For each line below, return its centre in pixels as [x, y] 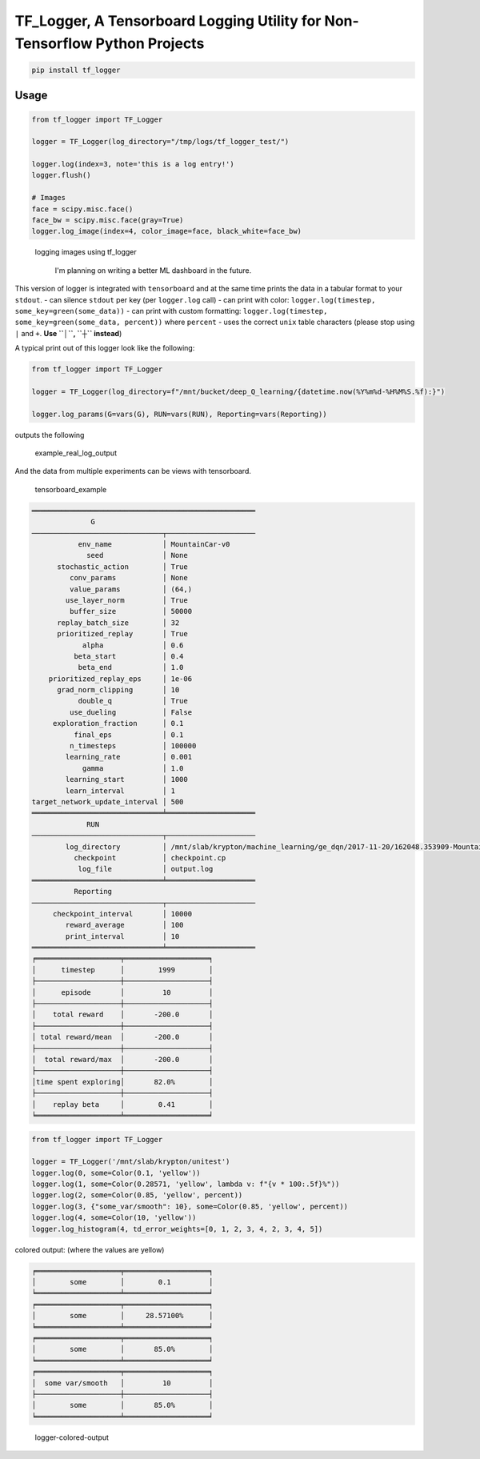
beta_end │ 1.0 [131, 667]
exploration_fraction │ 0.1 [118, 723]
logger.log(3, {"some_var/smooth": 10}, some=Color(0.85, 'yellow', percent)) [190, 1206]
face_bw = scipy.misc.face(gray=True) [108, 220]
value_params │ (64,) [130, 589]
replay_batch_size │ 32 [118, 623]
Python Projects [150, 43]
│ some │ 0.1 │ [122, 1282]
